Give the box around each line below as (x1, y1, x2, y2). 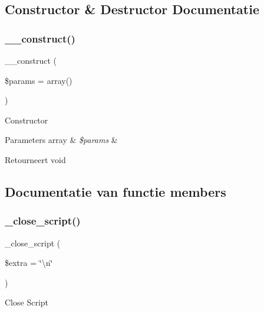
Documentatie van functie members (5, 182, 226, 200)
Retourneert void (5, 153, 66, 165)
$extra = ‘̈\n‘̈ (5, 256, 53, 269)
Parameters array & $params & (5, 134, 118, 146)
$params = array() (5, 74, 72, 86)
